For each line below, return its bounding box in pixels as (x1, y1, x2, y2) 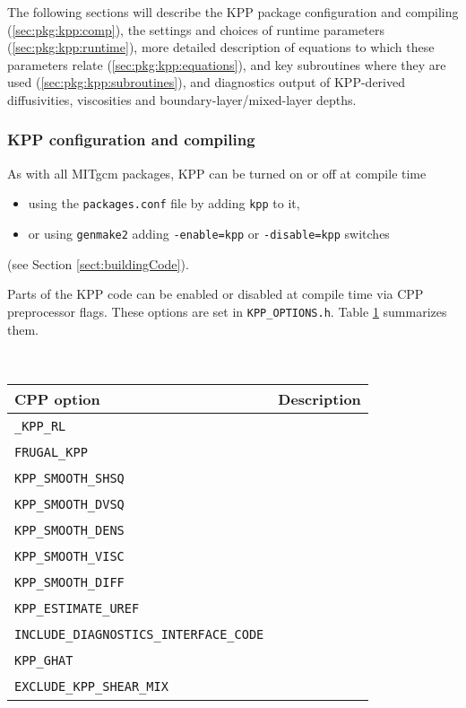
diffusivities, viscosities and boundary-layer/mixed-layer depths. (7, 90, 357, 109)
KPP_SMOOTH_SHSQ (14, 470, 125, 485)
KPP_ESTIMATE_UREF (14, 600, 140, 616)
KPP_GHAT (14, 652, 73, 668)
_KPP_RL (14, 418, 66, 433)
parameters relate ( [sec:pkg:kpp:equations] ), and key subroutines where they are (7, 55, 446, 74)
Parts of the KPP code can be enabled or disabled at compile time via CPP (7, 284, 424, 303)
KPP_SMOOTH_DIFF (14, 574, 125, 590)
